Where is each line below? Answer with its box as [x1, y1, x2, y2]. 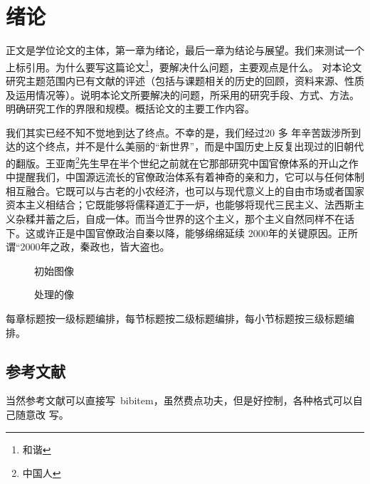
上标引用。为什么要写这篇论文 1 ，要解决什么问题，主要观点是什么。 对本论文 [6, 57, 362, 74]
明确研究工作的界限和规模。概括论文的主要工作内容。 [6, 101, 255, 116]
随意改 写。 [15, 406, 69, 421]
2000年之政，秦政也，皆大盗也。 [20, 239, 170, 254]
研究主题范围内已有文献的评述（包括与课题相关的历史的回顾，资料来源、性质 [6, 73, 364, 88]
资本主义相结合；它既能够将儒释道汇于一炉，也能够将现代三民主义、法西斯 [6, 197, 354, 212]
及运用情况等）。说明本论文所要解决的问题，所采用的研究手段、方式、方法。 [6, 87, 359, 102]
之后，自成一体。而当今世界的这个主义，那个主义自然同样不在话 [55, 211, 354, 226]
